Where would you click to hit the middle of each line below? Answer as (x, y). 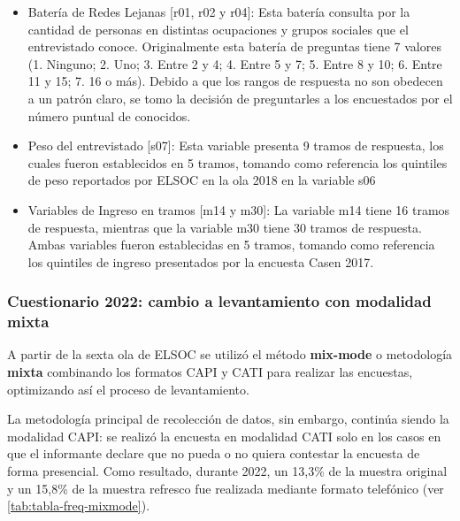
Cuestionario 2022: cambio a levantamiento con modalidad (219, 301)
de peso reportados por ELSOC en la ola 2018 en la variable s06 (202, 180)
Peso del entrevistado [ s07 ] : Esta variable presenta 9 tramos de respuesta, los (236, 146)
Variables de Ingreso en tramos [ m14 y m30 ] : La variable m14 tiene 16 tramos (239, 209)
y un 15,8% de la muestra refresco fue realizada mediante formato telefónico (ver (226, 488)
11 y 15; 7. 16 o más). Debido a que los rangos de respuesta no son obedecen (235, 81)
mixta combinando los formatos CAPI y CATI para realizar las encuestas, (210, 372)
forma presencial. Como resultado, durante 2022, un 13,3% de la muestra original (227, 471)
